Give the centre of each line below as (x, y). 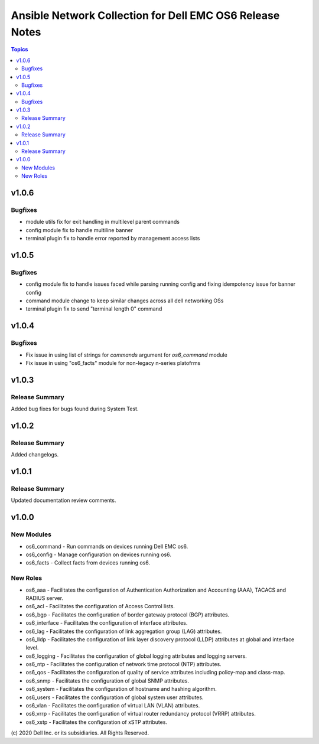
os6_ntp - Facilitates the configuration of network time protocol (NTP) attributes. (123, 664)
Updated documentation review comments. (64, 500)
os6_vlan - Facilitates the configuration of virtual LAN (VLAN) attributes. (113, 706)
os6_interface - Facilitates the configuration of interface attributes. (107, 623)
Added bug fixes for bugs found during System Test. (75, 409)
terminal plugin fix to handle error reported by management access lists (113, 239)
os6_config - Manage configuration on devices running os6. (98, 554)
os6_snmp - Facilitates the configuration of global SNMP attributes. (107, 681)
